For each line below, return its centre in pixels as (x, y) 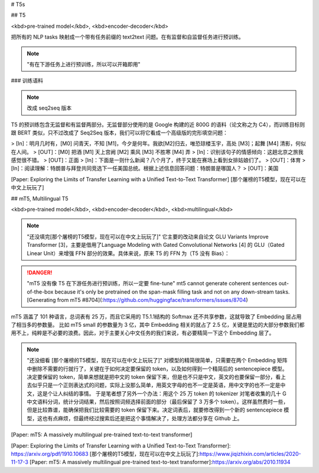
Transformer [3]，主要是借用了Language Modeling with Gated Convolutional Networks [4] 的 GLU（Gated (156, 245)
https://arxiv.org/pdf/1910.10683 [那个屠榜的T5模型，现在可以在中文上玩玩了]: (105, 454)
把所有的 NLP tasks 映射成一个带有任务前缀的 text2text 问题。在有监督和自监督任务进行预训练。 (128, 37)
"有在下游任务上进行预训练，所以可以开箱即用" (84, 64)
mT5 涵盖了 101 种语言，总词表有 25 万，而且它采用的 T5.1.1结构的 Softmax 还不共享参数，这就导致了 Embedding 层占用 (156, 316)
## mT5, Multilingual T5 (40, 198)
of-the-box (40, 292)
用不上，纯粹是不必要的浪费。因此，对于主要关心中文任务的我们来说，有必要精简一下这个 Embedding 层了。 (143, 333)
